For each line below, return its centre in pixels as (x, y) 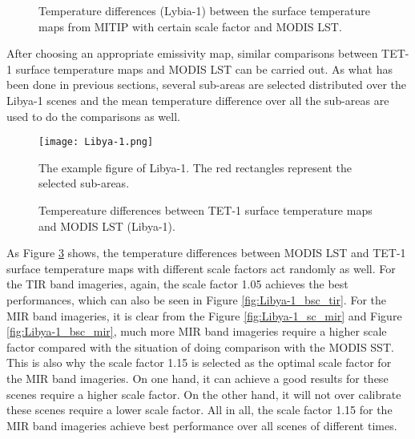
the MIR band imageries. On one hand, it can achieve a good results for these (197, 378)
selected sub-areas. (84, 183)
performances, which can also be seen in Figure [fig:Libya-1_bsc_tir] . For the (196, 299)
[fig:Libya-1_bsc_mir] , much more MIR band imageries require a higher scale (197, 331)
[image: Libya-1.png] (96, 142)
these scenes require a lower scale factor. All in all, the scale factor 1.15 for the (199, 410)
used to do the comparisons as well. (93, 116)
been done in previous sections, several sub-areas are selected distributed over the (206, 85)
